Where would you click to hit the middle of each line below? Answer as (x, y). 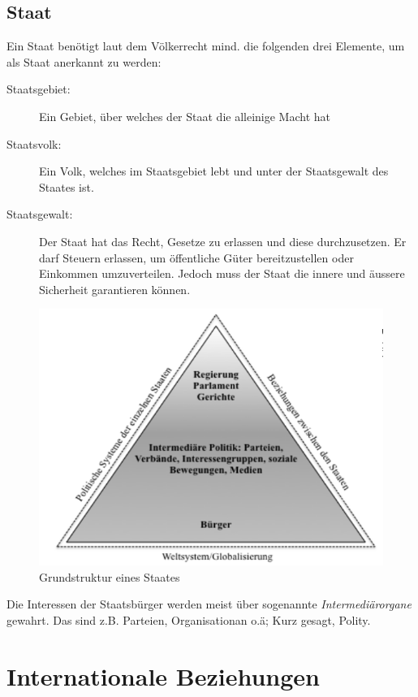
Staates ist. (67, 186)
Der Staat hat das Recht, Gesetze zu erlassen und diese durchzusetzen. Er (223, 241)
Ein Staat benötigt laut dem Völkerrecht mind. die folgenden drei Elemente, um (206, 46)
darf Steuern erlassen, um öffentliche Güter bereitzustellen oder (196, 257)
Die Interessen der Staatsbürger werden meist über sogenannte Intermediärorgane (209, 604)
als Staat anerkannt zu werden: (84, 61)
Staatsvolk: (34, 143)
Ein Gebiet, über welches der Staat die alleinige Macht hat (185, 116)
